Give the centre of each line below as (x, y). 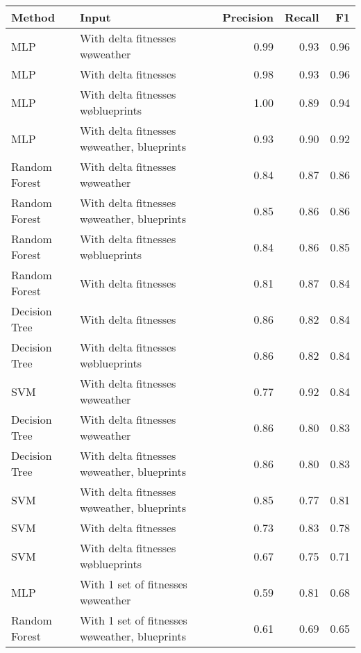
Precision (248, 17)
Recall (302, 17)
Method (33, 17)
